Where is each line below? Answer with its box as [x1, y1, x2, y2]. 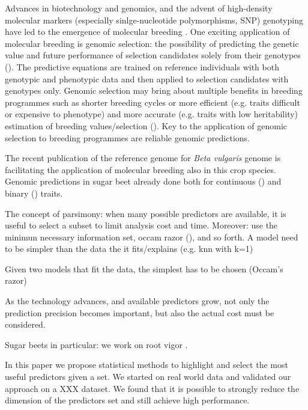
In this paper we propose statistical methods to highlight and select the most [5, 358, 288, 371]
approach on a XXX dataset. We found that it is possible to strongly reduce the [5, 382, 300, 394]
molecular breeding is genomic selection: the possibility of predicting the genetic [5, 37, 299, 49]
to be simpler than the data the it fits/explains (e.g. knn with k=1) [5, 242, 253, 255]
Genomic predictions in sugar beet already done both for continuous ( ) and [5, 175, 282, 188]
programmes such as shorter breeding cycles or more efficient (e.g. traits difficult [5, 96, 300, 108]
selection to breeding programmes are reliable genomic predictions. [5, 131, 250, 144]
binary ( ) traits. [5, 186, 63, 199]
